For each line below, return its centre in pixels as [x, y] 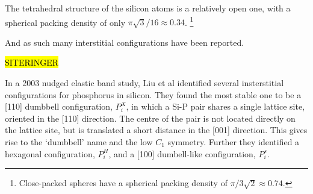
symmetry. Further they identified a [234, 142]
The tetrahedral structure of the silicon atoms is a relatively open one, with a [148, 8]
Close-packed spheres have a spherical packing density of [123, 183]
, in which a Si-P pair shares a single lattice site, [215, 106]
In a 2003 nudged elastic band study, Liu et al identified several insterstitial [144, 83]
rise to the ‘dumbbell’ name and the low [79, 142]
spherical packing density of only [65, 22]
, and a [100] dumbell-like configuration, [182, 153]
